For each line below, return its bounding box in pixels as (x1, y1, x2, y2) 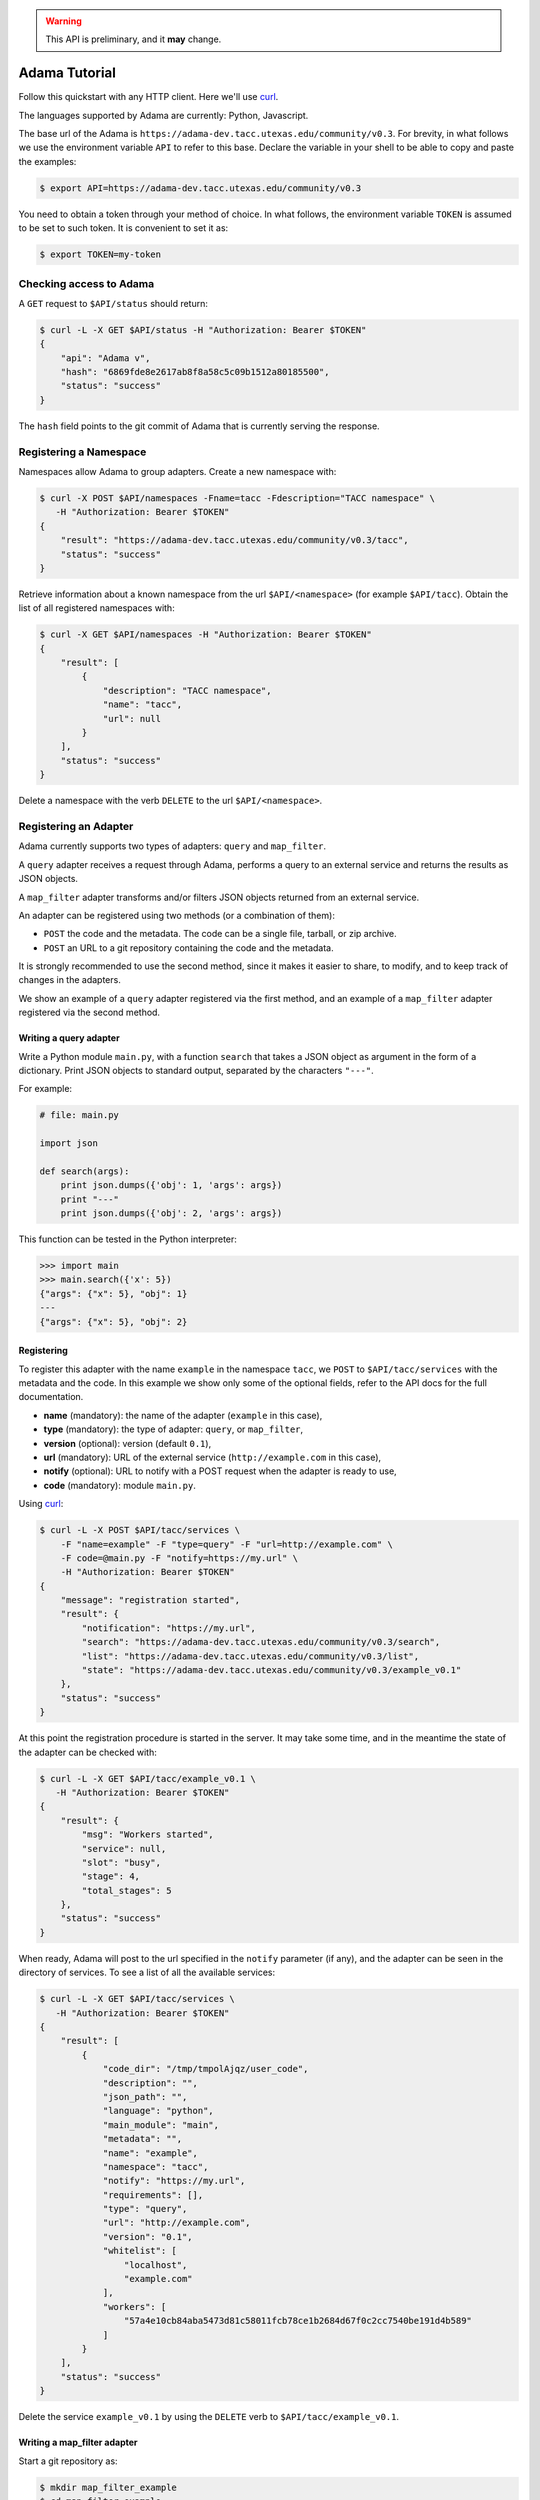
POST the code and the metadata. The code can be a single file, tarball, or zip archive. (43, 928, 397, 940)
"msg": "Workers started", (81, 1829, 214, 1840)
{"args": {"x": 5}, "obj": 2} (39, 1316, 188, 1327)
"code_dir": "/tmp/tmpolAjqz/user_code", (102, 2063, 309, 2075)
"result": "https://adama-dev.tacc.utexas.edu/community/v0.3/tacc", (60, 535, 409, 546)
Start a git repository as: (18, 2455, 119, 2467)
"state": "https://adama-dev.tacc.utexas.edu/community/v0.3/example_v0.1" (81, 1665, 462, 1676)
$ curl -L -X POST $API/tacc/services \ (39, 1525, 240, 1536)
